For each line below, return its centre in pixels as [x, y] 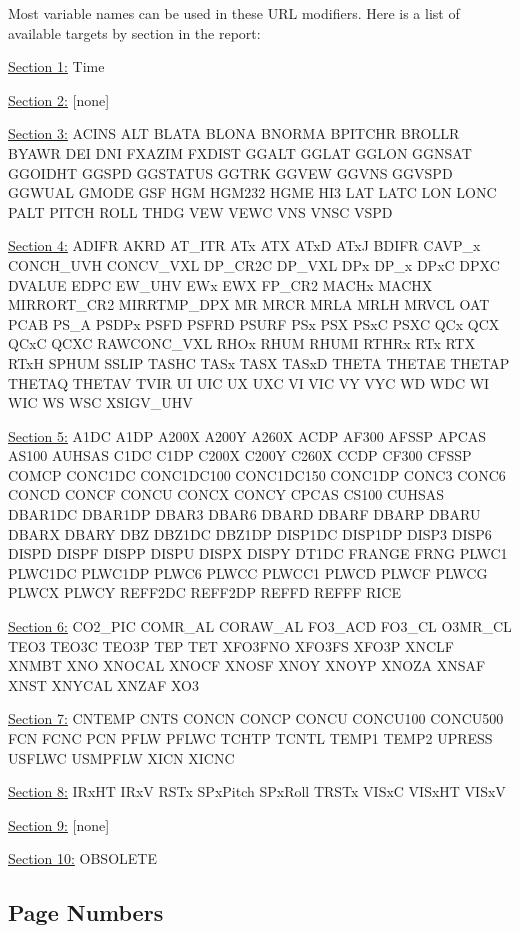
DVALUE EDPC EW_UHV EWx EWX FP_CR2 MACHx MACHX [220, 284]
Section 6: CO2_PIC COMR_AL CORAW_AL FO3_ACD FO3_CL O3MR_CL [260, 626]
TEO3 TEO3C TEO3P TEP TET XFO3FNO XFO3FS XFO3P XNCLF [231, 645]
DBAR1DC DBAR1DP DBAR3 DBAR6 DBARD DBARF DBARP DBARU [244, 514]
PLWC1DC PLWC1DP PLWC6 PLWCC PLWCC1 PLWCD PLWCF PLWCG [248, 572]
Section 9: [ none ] [59, 824]
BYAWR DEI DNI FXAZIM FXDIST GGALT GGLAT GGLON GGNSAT [240, 152]
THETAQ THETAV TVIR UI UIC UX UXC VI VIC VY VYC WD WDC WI [249, 382]
